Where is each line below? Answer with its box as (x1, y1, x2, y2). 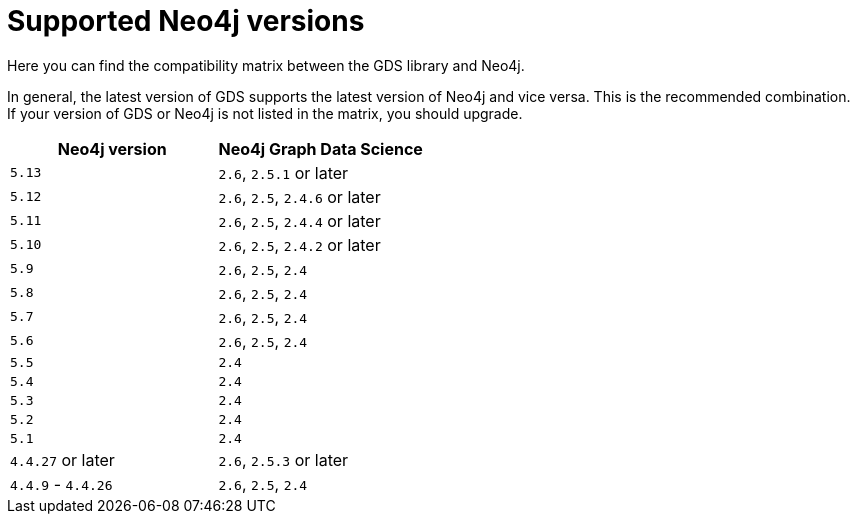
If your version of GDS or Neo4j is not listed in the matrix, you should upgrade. (7, 104, 523, 122)
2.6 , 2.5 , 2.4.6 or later (218, 186, 381, 207)
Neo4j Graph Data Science (218, 138, 423, 159)
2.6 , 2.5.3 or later (218, 449, 349, 470)
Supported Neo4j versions (7, 4, 365, 38)
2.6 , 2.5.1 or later (218, 162, 349, 183)
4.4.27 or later (10, 449, 115, 470)
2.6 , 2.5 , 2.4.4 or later (218, 210, 381, 231)
